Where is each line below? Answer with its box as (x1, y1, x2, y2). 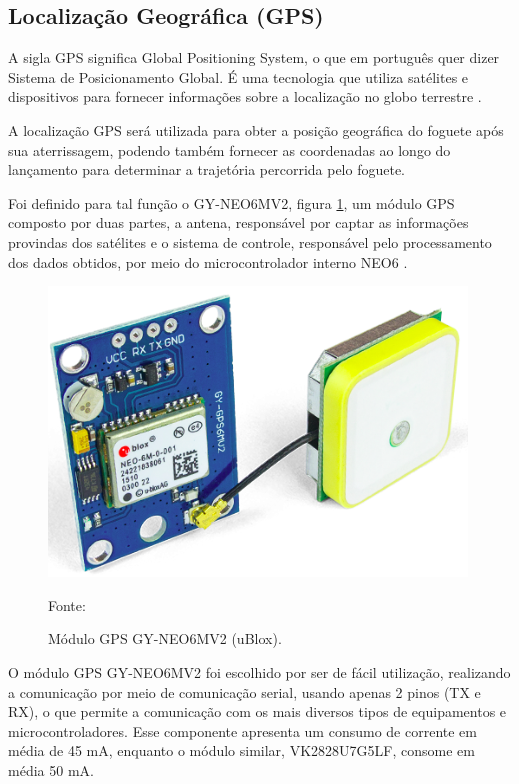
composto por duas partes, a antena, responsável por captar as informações (8, 212, 469, 233)
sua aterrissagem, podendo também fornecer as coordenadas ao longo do (8, 139, 451, 160)
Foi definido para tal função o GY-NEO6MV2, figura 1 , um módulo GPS (8, 192, 455, 213)
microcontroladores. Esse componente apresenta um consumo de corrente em (8, 720, 477, 741)
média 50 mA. (8, 759, 94, 780)
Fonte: (48, 594, 86, 615)
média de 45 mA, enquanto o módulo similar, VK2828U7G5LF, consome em (8, 740, 475, 761)
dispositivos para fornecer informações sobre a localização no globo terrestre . (8, 86, 482, 107)
